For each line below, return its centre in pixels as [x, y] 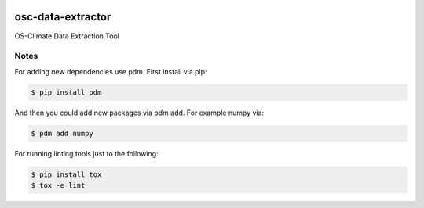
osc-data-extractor [63, 17]
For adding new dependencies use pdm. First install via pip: [111, 71]
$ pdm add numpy [62, 133]
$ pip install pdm [66, 92]
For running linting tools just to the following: [86, 153]
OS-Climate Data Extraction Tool [67, 36]
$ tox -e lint [58, 185]
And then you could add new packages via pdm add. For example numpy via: [139, 113]
